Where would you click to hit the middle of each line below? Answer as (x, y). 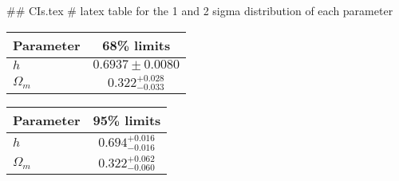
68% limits (136, 45)
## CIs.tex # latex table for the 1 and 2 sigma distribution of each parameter (200, 10)
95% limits (127, 120)
